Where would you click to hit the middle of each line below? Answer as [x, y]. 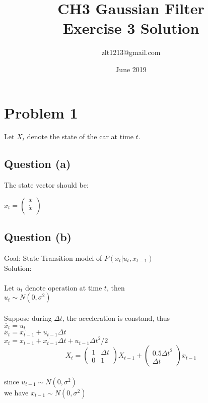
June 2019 [131, 69]
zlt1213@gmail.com [131, 52]
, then [116, 287]
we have [16, 393]
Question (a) [38, 164]
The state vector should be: [46, 185]
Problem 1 [41, 112]
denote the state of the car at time [80, 136]
